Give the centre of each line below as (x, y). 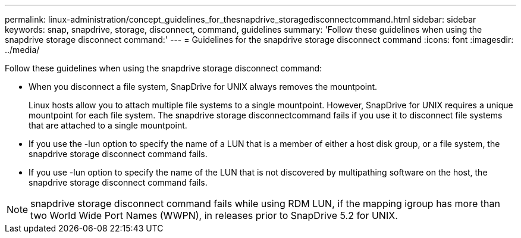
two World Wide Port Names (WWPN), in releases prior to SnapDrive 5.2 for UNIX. (214, 215)
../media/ (22, 50)
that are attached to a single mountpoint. (108, 125)
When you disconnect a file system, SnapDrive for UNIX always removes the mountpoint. (203, 87)
